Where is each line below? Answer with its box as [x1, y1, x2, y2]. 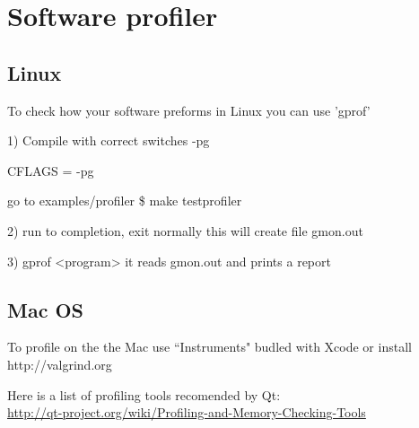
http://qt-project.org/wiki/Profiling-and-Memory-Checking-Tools [7, 403, 366, 422]
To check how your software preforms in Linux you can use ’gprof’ [7, 100, 371, 119]
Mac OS [7, 295, 84, 323]
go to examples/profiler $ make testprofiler [7, 191, 242, 210]
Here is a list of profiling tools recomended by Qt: [7, 385, 281, 404]
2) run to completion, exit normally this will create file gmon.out [7, 221, 363, 240]
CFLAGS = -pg [7, 161, 94, 179]
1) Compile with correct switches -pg [7, 131, 210, 150]
